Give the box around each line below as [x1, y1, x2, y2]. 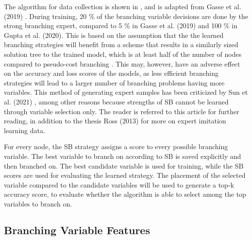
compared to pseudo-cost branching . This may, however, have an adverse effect [4, 58, 240, 69]
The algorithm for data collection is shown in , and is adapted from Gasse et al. [4, 1, 241, 11]
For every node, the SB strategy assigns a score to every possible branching [4, 141, 228, 152]
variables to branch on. [4, 198, 72, 208]
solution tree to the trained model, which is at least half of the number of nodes [4, 49, 242, 59]
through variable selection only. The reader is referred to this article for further [4, 106, 239, 116]
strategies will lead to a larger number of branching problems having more [4, 77, 225, 87]
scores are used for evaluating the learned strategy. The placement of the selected [4, 170, 246, 180]
